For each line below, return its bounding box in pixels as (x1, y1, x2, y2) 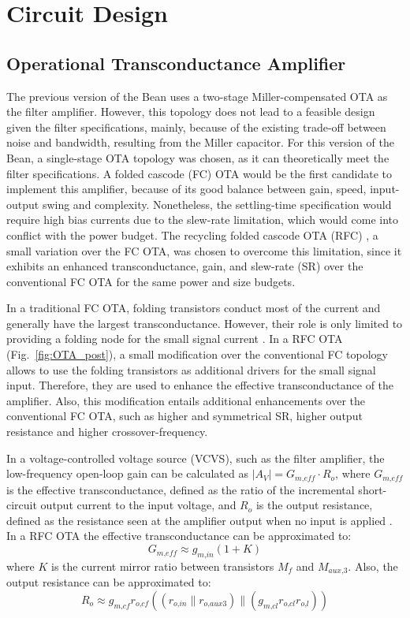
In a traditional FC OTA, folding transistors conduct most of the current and (6, 300, 381, 316)
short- (358, 481, 387, 497)
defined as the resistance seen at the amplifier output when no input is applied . (6, 512, 393, 528)
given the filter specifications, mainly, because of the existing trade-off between (6, 118, 386, 135)
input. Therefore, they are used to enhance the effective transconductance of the (6, 377, 394, 393)
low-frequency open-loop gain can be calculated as (6, 465, 248, 482)
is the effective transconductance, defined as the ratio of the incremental (6, 481, 355, 497)
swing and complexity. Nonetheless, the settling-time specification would (42, 195, 392, 212)
